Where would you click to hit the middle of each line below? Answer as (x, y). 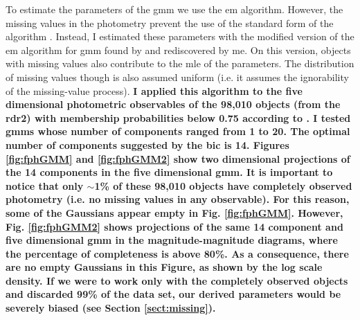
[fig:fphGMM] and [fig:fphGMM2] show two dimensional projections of (178, 158)
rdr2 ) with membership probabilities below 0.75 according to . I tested (178, 117)
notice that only (45, 185)
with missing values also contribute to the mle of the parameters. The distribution (180, 63)
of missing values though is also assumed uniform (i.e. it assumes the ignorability (177, 77)
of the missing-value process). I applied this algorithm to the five (154, 90)
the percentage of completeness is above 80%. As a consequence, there (177, 253)
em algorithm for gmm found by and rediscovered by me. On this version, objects (178, 50)
